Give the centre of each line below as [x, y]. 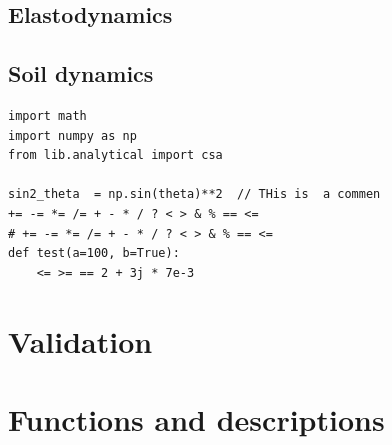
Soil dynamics [81, 73]
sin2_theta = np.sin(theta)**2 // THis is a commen [194, 194]
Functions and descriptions [196, 418]
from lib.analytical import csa [115, 155]
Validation [80, 340]
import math [47, 115]
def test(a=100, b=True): [94, 253]
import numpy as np [72, 135]
